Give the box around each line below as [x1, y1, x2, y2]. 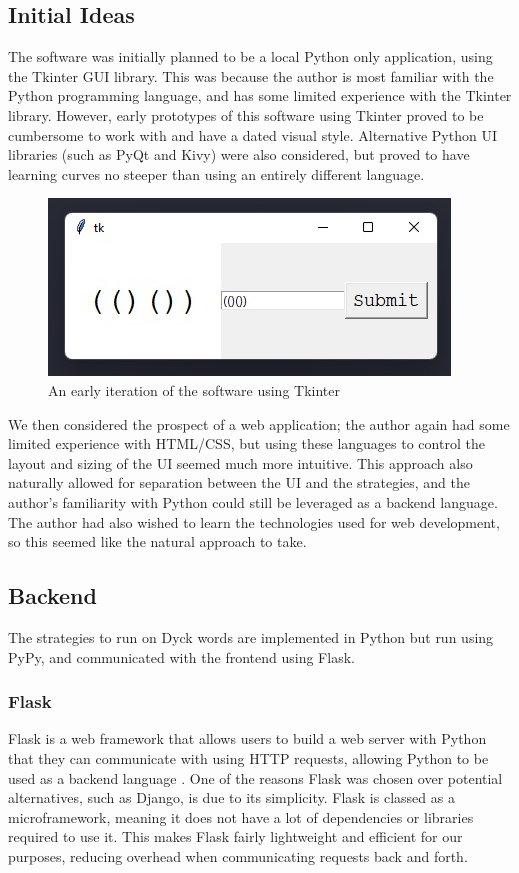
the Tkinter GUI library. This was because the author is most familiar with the [8, 65, 494, 86]
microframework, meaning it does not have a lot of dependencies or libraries [8, 806, 474, 827]
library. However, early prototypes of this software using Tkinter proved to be [8, 104, 484, 125]
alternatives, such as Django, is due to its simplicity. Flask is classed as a [8, 787, 455, 808]
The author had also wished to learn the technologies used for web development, [8, 511, 500, 532]
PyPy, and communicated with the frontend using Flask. [8, 646, 355, 667]
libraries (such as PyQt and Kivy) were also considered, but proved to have [8, 144, 470, 165]
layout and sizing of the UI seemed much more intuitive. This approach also [8, 452, 473, 473]
